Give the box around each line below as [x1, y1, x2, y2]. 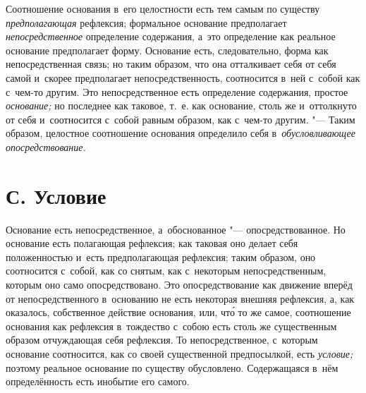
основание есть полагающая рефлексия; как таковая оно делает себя [6, 236, 298, 250]
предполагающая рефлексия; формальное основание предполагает [6, 15, 287, 30]
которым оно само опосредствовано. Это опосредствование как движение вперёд [6, 277, 353, 292]
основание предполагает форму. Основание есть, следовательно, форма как [6, 42, 329, 57]
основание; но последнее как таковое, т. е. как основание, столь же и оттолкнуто [6, 98, 357, 113]
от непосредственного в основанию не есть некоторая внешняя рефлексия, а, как [6, 291, 355, 306]
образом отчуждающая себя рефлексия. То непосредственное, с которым [6, 332, 318, 347]
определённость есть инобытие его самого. [6, 374, 190, 389]
